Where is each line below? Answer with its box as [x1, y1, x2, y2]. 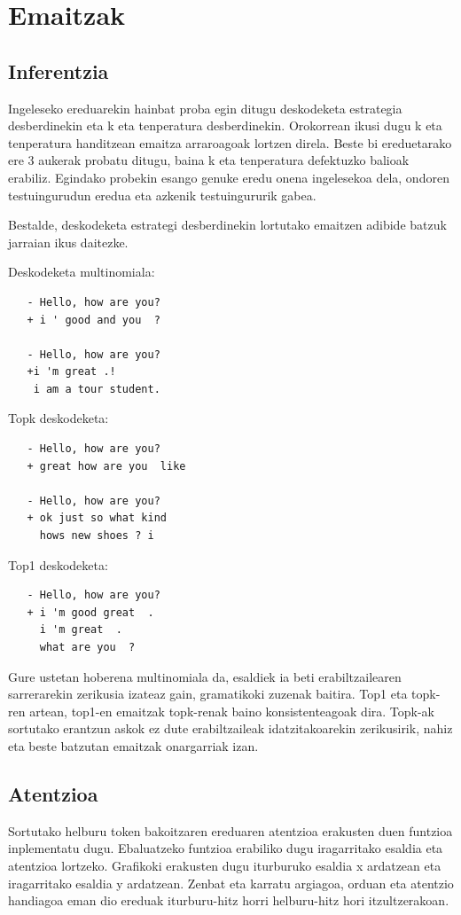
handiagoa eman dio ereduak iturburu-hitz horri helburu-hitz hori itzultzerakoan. [8, 891, 449, 910]
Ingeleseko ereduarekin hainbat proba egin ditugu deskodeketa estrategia [8, 98, 402, 117]
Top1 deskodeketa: [8, 555, 108, 574]
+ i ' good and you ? [27, 313, 160, 326]
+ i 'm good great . [27, 606, 154, 619]
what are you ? [39, 641, 136, 654]
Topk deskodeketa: [8, 409, 109, 427]
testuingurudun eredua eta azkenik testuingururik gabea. [8, 185, 316, 204]
